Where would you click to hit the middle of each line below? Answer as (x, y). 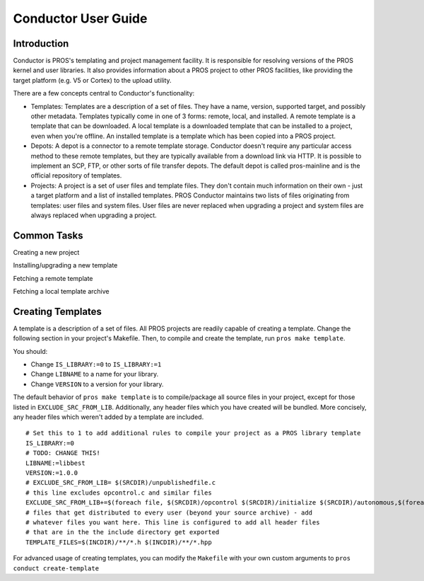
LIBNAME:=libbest (55, 463)
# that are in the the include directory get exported (123, 532)
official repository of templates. (76, 176)
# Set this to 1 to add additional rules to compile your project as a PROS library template (193, 433)
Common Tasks (48, 235)
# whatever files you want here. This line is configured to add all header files (173, 522)
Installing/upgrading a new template (65, 265)
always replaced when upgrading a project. (94, 215)
